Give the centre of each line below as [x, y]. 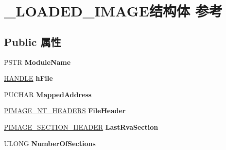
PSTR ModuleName [37, 62]
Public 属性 [33, 41]
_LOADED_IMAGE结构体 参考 [113, 11]
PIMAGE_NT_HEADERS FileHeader [65, 111]
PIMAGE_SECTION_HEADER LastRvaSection [81, 127]
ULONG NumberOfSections [50, 143]
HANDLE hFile [28, 78]
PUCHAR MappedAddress [48, 94]
